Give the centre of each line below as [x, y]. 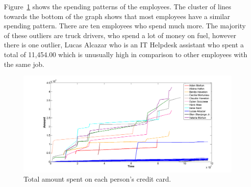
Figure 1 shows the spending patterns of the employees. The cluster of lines [118, 6]
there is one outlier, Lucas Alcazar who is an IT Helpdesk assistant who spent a [124, 45]
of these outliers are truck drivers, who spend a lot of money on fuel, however [120, 35]
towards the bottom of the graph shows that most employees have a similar [117, 16]
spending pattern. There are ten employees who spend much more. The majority [125, 26]
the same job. [24, 64]
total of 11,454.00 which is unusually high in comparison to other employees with [126, 54]
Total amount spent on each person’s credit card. [97, 179]
